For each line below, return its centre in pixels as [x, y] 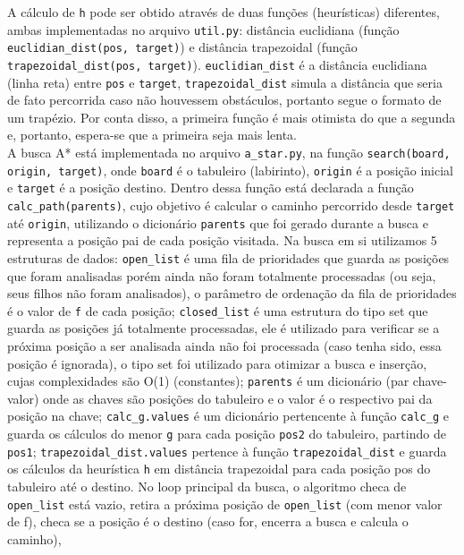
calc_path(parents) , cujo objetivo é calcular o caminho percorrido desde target [231, 205]
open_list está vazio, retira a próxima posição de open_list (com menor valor [225, 504]
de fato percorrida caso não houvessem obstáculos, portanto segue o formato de [224, 100]
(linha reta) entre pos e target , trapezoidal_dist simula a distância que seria [225, 82]
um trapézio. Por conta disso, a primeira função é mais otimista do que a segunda [232, 117]
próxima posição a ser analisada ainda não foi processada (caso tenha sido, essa [224, 346]
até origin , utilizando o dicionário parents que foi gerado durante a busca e [218, 222]
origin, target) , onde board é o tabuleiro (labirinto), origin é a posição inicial [230, 170]
